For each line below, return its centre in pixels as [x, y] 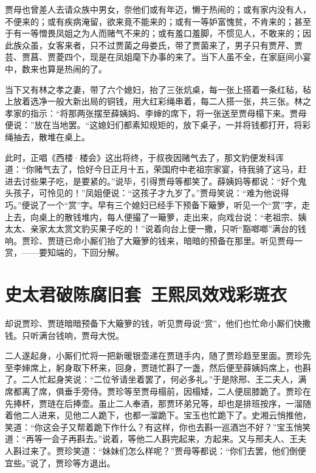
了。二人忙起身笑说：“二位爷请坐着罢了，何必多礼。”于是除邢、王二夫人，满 [156, 379]
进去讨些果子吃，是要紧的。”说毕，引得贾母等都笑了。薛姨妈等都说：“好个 [152, 181]
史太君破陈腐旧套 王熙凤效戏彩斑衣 [146, 294]
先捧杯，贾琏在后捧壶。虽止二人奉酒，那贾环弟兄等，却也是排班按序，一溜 [154, 403]
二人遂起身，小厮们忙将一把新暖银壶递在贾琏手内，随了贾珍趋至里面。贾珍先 [158, 356]
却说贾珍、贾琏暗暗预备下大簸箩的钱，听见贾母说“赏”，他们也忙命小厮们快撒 [158, 323]
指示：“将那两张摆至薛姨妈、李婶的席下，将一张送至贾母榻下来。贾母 [168, 113]
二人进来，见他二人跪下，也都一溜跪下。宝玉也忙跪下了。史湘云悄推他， [166, 415]
